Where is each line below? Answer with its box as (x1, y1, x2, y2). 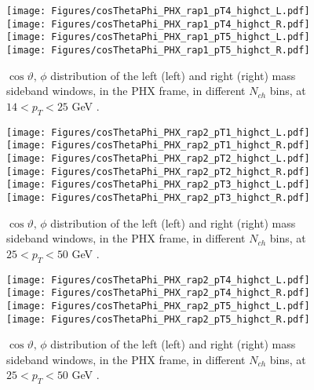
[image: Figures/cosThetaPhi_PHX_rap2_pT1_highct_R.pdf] (6, 140, 310, 151)
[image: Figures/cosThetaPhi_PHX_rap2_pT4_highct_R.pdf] (6, 287, 310, 299)
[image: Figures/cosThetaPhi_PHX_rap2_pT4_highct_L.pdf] (6, 274, 310, 286)
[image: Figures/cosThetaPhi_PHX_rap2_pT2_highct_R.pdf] (6, 166, 310, 177)
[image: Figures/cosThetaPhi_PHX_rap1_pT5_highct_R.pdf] (6, 44, 310, 56)
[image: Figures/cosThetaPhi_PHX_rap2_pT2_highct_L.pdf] (6, 152, 310, 164)
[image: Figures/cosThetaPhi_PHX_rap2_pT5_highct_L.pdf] (6, 300, 310, 312)
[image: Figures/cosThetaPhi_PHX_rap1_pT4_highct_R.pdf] (6, 18, 310, 30)
